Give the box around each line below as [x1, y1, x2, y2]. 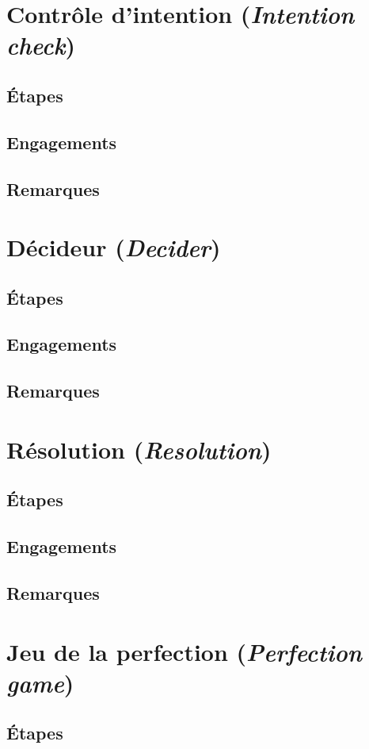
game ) [6, 666, 74, 699]
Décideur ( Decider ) [6, 231, 221, 264]
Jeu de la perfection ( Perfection [6, 635, 362, 668]
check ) [6, 29, 76, 62]
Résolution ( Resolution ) [6, 432, 272, 466]
